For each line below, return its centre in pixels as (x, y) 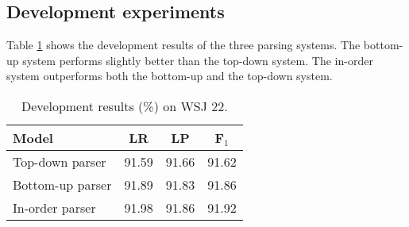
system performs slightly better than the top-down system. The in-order (198, 60)
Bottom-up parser (62, 184)
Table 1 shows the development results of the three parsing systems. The (183, 45)
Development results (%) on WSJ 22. (125, 106)
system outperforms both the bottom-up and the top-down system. (170, 76)
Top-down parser (60, 161)
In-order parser (54, 207)
